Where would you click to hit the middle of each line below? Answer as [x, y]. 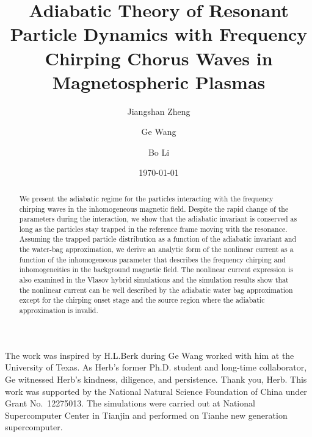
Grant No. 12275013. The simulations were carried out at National [130, 403]
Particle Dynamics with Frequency [159, 34]
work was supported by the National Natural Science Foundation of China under [156, 391]
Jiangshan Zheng [159, 111]
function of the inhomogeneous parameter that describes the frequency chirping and [152, 259]
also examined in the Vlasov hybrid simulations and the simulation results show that [154, 280]
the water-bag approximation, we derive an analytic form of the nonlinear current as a [156, 249]
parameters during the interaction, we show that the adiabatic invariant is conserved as [158, 219]
